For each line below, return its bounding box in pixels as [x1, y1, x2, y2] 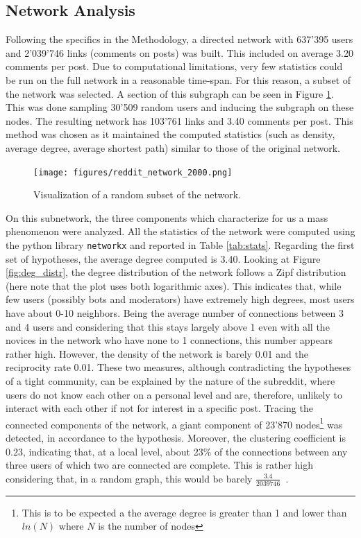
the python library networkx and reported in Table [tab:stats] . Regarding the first [6, 237, 355, 252]
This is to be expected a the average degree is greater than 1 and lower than [22, 505, 347, 519]
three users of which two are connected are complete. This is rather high [6, 458, 314, 472]
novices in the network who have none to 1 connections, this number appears [6, 333, 333, 347]
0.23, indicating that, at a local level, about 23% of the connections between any [6, 444, 348, 458]
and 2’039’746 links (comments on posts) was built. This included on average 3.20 [6, 45, 353, 60]
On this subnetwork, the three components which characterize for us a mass [6, 210, 328, 225]
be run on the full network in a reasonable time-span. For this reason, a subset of [6, 72, 351, 87]
